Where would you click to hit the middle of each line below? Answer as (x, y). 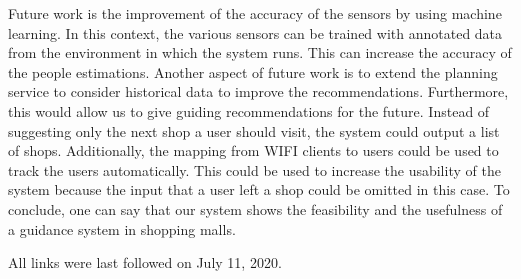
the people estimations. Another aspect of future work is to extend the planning (253, 71)
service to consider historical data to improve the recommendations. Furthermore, (258, 91)
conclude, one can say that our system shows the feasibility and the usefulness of (255, 208)
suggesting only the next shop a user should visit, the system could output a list (254, 130)
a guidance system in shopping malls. (122, 228)
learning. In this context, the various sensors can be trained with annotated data (255, 32)
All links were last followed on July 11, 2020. (145, 262)
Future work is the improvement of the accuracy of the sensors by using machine (255, 13)
